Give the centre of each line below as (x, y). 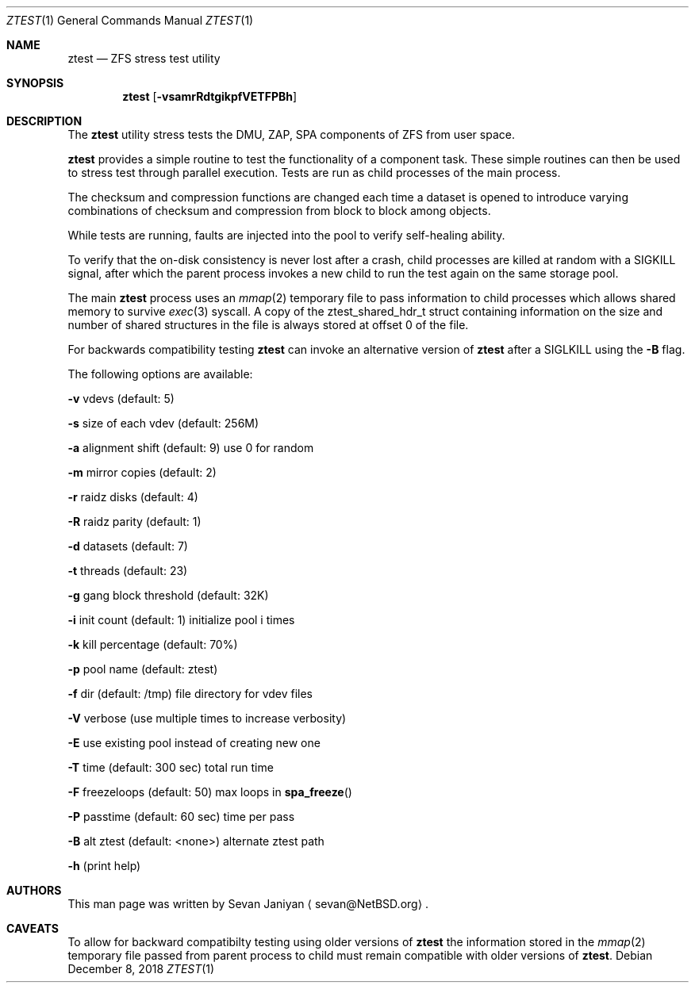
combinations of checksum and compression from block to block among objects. (279, 211)
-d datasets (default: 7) (128, 546)
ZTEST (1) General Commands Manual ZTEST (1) (130, 20)
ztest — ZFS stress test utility (144, 58)
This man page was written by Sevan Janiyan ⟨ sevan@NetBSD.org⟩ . (248, 904)
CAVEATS (33, 928)
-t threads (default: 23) (128, 571)
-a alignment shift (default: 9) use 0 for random (191, 448)
